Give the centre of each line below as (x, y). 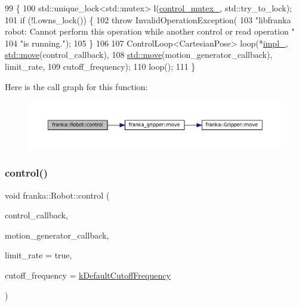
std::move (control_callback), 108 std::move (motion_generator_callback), (139, 55)
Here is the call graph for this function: (76, 86)
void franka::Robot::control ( (57, 195)
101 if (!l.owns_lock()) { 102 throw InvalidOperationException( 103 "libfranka (148, 19)
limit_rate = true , (38, 255)
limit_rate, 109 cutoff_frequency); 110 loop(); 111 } (100, 66)
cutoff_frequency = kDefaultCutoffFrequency (88, 275)
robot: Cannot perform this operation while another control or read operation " (150, 31)
